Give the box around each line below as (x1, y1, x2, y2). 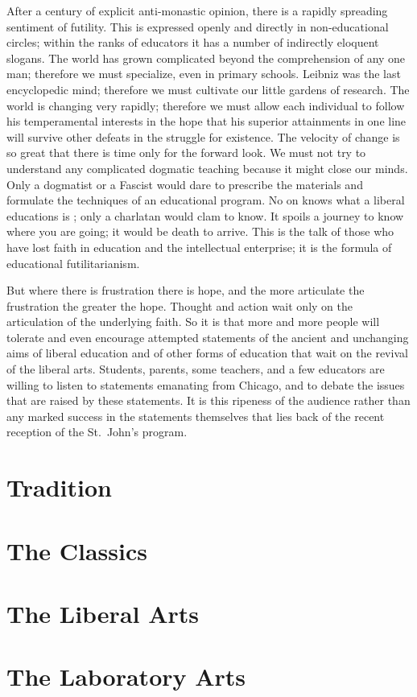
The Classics (6, 534, 148, 567)
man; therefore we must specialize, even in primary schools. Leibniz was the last (6, 65, 401, 82)
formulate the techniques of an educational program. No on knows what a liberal (6, 192, 405, 208)
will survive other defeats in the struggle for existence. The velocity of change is (6, 128, 400, 145)
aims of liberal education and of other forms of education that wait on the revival (6, 344, 408, 361)
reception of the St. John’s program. (6, 423, 188, 440)
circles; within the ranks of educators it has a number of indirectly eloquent (6, 34, 379, 51)
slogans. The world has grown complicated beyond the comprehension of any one (6, 49, 406, 66)
